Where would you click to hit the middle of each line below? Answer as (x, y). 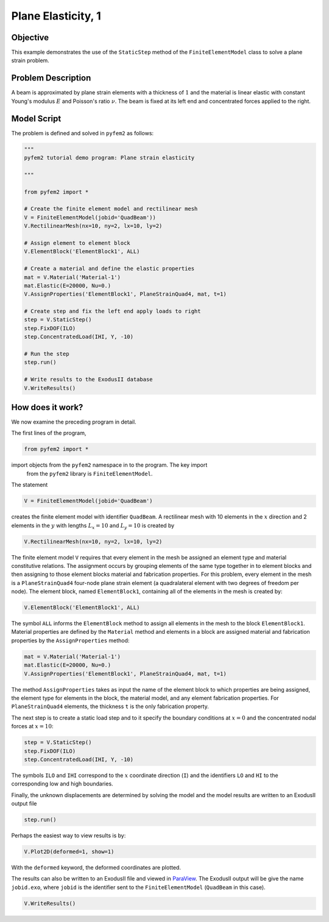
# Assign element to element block (77, 243)
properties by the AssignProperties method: (70, 640)
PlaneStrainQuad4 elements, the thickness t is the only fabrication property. (110, 706)
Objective (30, 37)
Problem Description (51, 78)
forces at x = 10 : (32, 726)
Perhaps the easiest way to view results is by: (69, 835)
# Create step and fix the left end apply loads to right (112, 311)
